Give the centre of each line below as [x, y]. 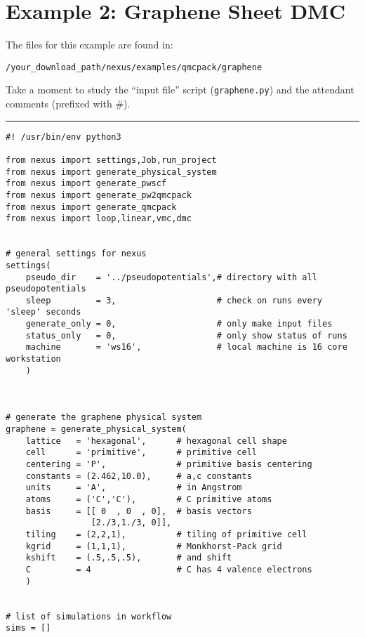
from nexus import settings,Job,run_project [111, 160]
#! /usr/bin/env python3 [64, 137]
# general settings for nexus [76, 254]
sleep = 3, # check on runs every [174, 300]
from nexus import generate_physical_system [111, 172]
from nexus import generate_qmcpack [91, 207]
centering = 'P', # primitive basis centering [169, 464]
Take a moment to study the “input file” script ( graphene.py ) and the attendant [180, 90]
